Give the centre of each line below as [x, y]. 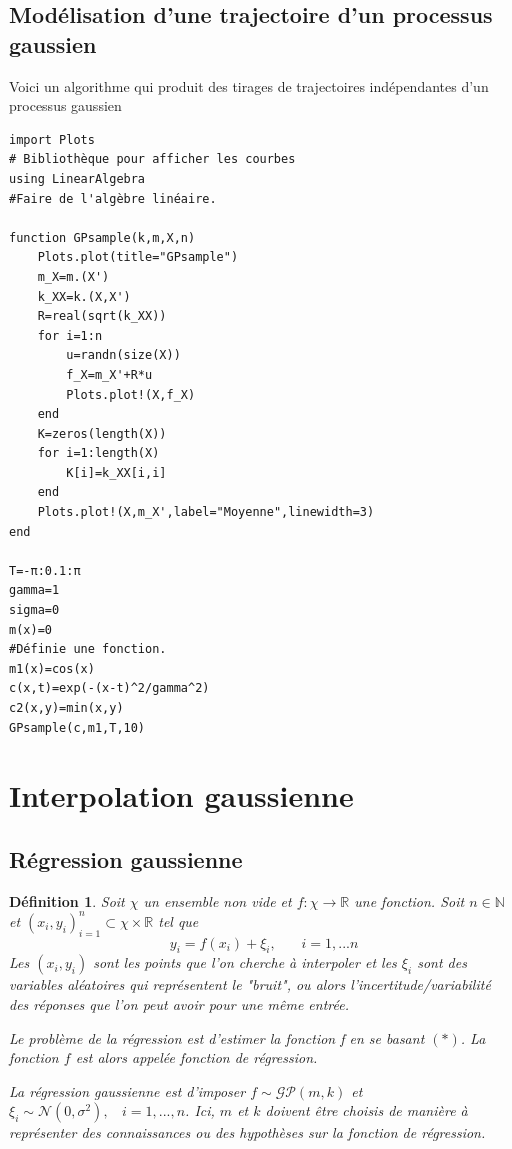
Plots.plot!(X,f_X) [131, 394]
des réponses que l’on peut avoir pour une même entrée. [179, 1004]
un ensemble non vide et [217, 900]
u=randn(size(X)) [123, 355]
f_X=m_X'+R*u [109, 374]
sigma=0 [34, 610]
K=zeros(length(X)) [102, 433]
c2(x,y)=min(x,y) [66, 708]
